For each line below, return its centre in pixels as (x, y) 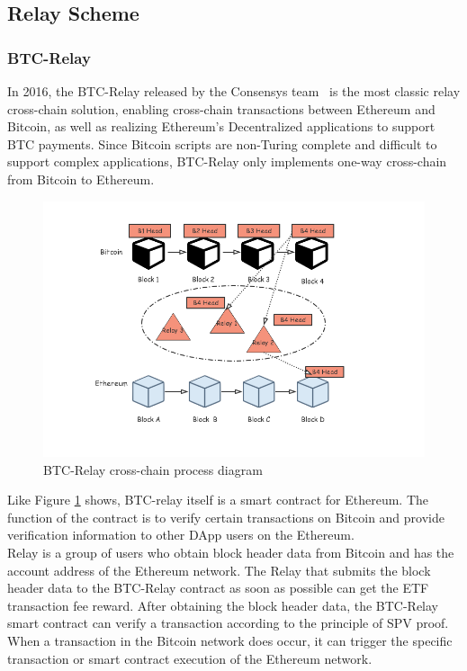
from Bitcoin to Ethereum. (81, 179)
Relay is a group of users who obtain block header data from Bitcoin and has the (231, 552)
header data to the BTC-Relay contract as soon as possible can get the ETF (218, 588)
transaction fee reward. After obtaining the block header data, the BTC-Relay (223, 605)
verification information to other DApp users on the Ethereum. (181, 535)
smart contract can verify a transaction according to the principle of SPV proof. (228, 623)
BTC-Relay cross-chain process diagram (153, 469)
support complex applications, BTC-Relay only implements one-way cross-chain (227, 161)
